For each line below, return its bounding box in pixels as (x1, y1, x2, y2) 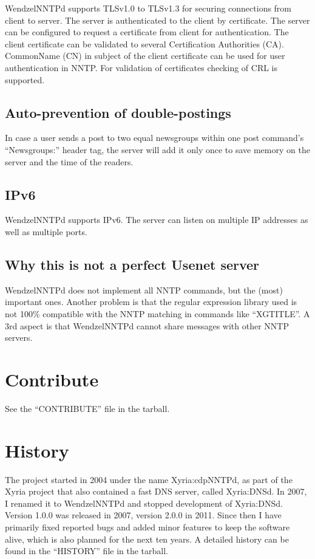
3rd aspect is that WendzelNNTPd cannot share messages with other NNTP (5, 319, 289, 332)
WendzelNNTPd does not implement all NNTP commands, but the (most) (5, 283, 283, 296)
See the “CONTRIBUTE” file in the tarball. (5, 402, 170, 414)
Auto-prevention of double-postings (5, 103, 231, 122)
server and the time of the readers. (5, 155, 134, 168)
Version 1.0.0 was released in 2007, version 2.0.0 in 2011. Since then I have (5, 509, 282, 521)
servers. (5, 331, 33, 344)
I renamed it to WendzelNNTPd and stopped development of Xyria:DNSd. (5, 496, 283, 509)
